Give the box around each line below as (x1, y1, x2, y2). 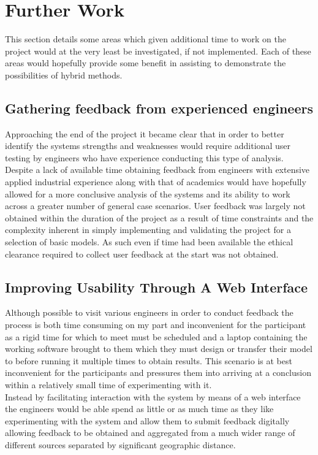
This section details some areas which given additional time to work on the (5, 32, 286, 45)
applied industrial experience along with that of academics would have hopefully (5, 175, 306, 188)
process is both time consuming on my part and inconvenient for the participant (5, 318, 306, 331)
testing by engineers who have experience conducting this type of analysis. (5, 151, 284, 164)
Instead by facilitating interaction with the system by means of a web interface (5, 390, 301, 403)
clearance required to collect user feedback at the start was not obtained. (5, 247, 279, 260)
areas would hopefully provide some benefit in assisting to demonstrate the (5, 56, 286, 69)
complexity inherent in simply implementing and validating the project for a (5, 223, 291, 236)
